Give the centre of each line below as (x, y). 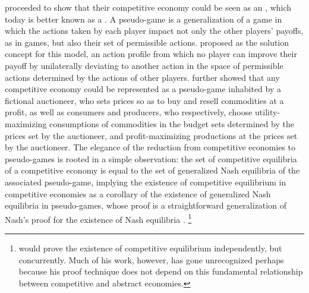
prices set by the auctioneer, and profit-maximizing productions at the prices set (151, 135)
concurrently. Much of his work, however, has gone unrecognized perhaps (151, 259)
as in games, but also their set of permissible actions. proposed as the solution (147, 42)
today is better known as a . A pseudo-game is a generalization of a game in (144, 19)
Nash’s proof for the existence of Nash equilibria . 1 (98, 218)
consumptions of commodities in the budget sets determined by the (172, 123)
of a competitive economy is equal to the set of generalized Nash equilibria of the (152, 170)
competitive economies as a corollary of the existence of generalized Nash (138, 193)
